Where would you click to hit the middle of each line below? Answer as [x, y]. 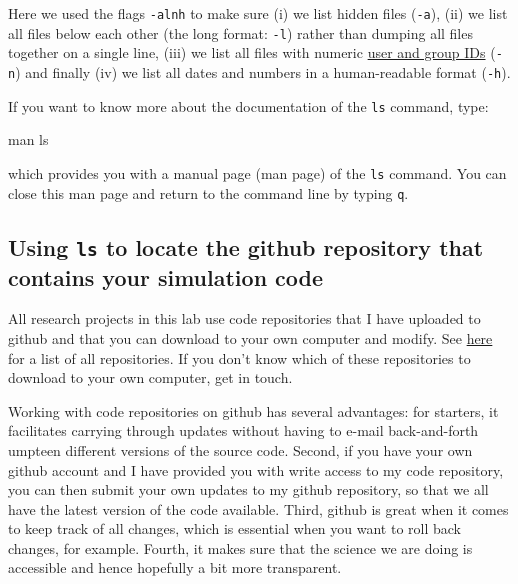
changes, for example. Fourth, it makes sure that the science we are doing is [240, 547]
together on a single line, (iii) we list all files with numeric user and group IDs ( [252, 52]
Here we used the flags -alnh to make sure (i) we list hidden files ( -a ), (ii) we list [258, 13]
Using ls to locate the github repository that [246, 246]
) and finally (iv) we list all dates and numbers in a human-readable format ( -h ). [263, 71]
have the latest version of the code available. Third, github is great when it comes [258, 508]
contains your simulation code [166, 276]
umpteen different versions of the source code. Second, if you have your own [240, 449]
